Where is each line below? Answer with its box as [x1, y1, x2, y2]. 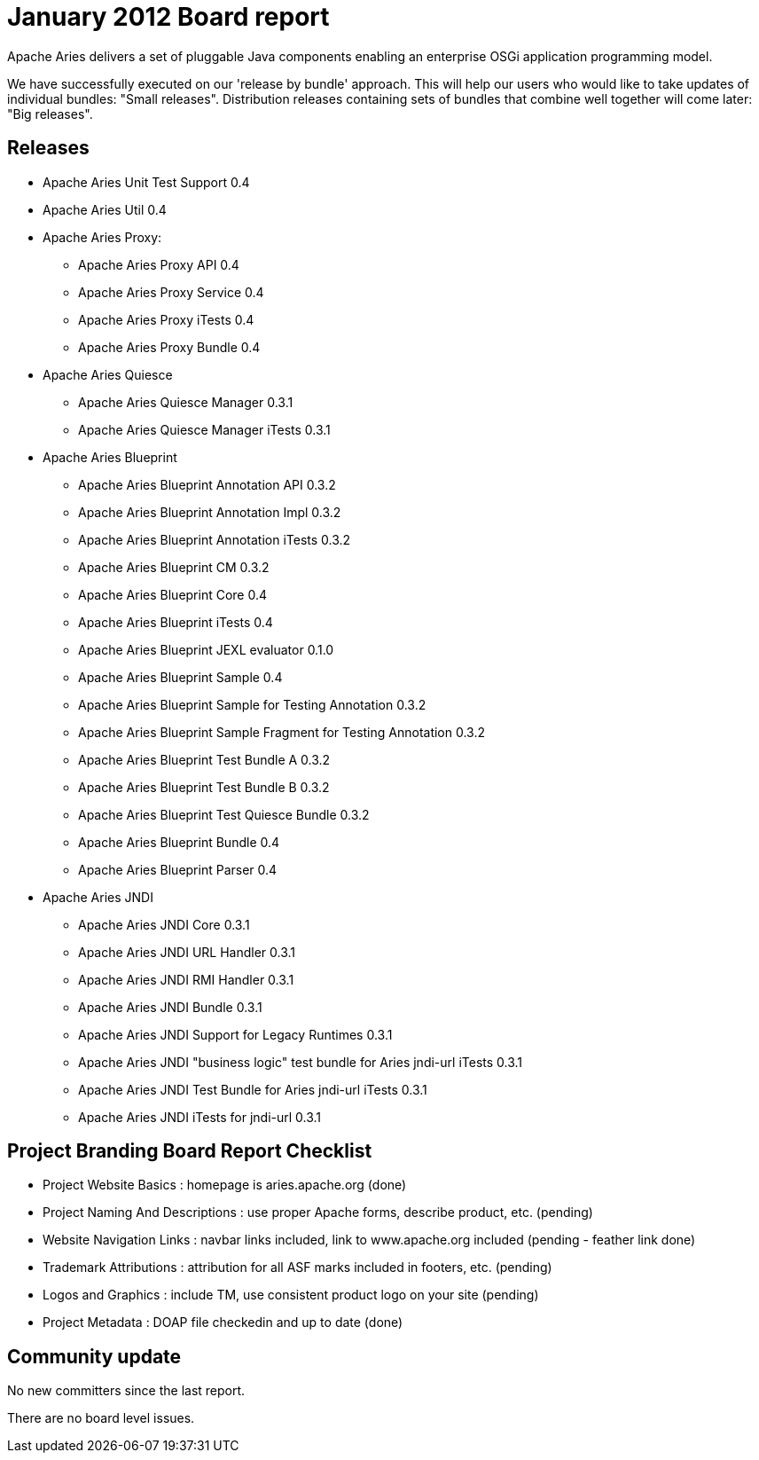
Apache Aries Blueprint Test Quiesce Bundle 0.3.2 [78, 806, 370, 822]
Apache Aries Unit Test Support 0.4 [43, 174, 250, 190]
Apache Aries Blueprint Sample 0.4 [78, 669, 283, 685]
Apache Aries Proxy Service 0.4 [78, 284, 264, 300]
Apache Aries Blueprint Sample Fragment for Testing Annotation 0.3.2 [78, 724, 486, 740]
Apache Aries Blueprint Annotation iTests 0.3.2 [78, 531, 351, 547]
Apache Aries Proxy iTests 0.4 [78, 311, 254, 327]
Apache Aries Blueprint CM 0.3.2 [78, 559, 270, 575]
